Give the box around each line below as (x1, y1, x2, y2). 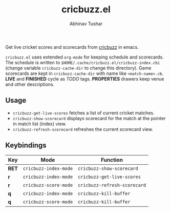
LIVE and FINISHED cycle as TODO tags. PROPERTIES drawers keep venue (5, 75, 164, 82)
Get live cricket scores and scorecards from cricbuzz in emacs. (5, 44, 139, 50)
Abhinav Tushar (69, 21, 103, 27)
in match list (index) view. (12, 121, 67, 127)
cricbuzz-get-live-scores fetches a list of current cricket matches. (12, 109, 155, 116)
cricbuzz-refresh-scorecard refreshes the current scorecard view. (12, 126, 154, 132)
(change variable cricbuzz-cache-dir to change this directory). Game (5, 65, 152, 71)
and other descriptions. (5, 81, 55, 87)
